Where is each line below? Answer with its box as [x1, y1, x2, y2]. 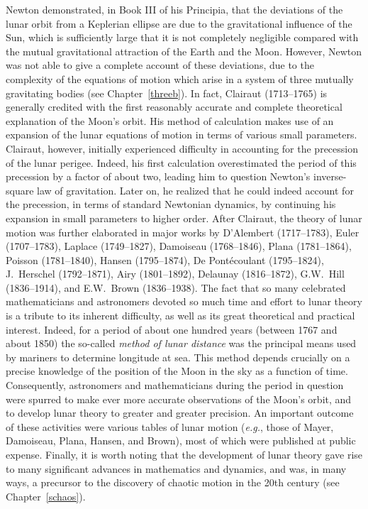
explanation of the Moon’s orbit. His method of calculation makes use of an [6, 113, 334, 128]
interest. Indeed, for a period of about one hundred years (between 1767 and [6, 322, 338, 336]
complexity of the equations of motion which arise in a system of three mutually [6, 71, 354, 86]
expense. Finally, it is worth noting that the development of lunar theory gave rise [6, 447, 363, 461]
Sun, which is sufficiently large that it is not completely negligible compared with [6, 30, 359, 45]
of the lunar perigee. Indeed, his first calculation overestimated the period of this [6, 155, 357, 170]
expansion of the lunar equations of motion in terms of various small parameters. [6, 127, 357, 142]
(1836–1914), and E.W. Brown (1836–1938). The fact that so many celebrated [6, 280, 346, 295]
